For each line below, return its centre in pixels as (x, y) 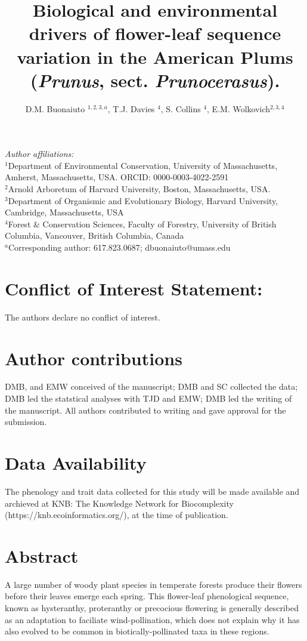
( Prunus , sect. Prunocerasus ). (155, 80)
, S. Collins (181, 108)
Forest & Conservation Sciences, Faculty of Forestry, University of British (142, 224)
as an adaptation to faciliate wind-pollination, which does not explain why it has (152, 619)
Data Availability (76, 463)
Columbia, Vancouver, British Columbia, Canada (94, 235)
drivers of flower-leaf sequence (155, 33)
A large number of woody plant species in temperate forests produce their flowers (153, 584)
